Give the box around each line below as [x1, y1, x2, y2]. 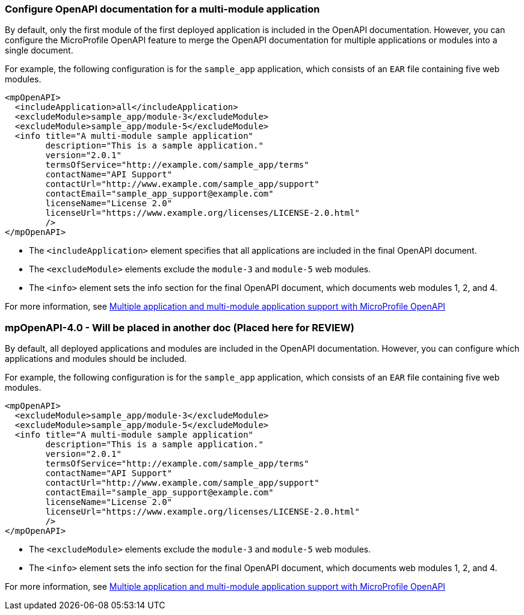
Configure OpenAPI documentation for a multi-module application [5, 3, 320, 15]
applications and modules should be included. [5, 353, 187, 364]
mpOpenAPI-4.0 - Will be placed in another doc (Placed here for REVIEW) [5, 321, 354, 334]
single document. [5, 45, 73, 56]
